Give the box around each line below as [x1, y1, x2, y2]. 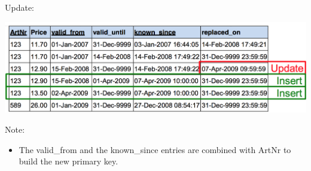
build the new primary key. [19, 155, 118, 167]
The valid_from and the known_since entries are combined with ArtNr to [19, 143, 291, 155]
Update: [5, 1, 35, 13]
